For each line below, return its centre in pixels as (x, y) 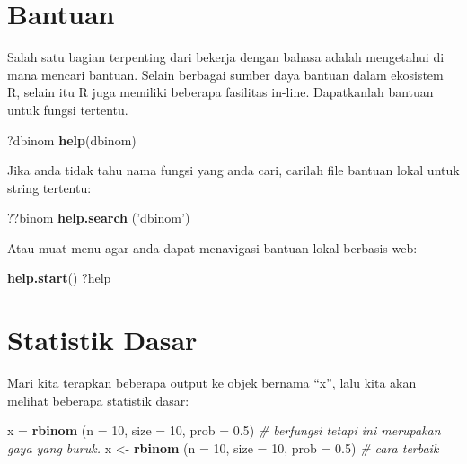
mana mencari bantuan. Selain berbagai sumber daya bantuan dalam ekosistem (225, 74)
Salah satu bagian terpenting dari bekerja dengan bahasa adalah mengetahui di (226, 57)
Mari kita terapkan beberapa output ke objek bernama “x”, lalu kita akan (212, 383)
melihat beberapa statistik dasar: (98, 400)
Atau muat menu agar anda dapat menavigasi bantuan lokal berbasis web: (212, 247)
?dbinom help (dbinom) (72, 140)
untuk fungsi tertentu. (68, 109)
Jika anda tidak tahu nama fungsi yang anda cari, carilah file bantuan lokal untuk (233, 170)
